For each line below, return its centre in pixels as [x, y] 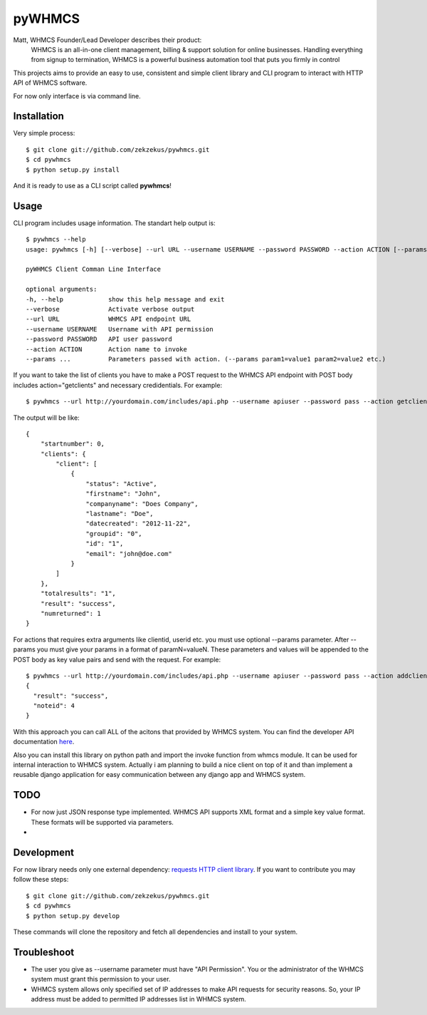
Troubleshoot [44, 952]
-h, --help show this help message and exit [125, 299]
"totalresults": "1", [78, 594]
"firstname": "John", [123, 494]
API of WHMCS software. [50, 83]
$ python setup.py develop [73, 916]
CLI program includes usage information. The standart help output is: [115, 223]
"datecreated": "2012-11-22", [138, 524]
